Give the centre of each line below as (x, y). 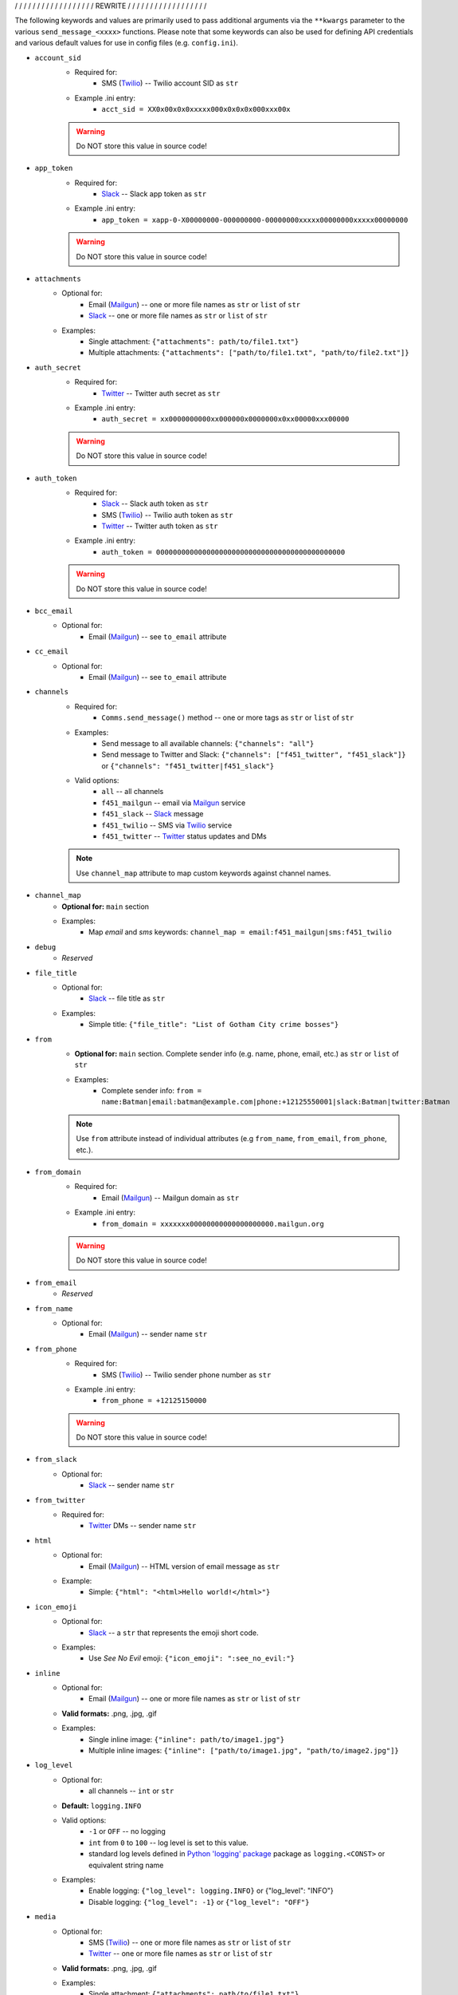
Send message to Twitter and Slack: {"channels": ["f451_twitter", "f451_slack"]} (254, 755)
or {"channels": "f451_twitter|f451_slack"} (188, 765)
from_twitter (60, 1500)
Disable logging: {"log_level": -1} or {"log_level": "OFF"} (199, 1902)
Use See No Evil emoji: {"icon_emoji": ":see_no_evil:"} (192, 1658)
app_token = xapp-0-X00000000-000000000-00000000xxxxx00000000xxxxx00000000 (255, 220)
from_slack (56, 1460)
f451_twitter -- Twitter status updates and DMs (184, 836)
